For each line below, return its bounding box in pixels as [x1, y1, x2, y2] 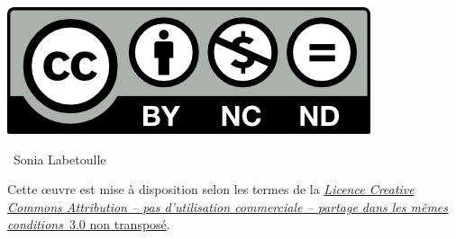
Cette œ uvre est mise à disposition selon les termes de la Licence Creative [7, 180, 415, 199]
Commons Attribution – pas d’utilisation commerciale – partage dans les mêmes [7, 197, 449, 216]
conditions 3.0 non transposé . [7, 215, 170, 234]
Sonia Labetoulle [13, 149, 106, 168]
